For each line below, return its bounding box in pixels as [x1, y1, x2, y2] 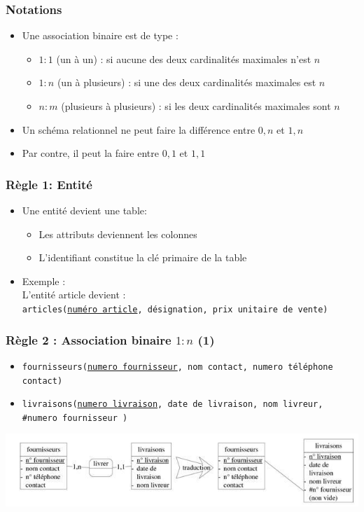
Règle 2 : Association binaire [6, 331, 171, 348]
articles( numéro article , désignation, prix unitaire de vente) [22, 304, 328, 314]
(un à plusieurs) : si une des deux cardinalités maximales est [57, 75, 316, 90]
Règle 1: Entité [6, 175, 92, 193]
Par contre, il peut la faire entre [22, 146, 159, 160]
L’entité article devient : [22, 287, 126, 302]
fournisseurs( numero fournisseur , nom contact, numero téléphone [22, 361, 333, 372]
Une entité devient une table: [22, 203, 147, 217]
